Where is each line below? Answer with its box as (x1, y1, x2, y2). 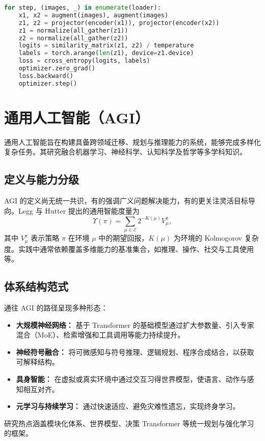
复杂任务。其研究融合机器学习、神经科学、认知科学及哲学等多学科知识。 (4, 146, 247, 157)
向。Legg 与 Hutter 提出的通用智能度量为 (4, 205, 140, 216)
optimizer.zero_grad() (18, 65, 95, 72)
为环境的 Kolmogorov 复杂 (173, 232, 259, 243)
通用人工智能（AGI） (4, 107, 149, 127)
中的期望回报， (98, 232, 149, 243)
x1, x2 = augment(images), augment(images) (18, 11, 169, 19)
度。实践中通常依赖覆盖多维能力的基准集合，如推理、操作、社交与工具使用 (4, 243, 254, 254)
